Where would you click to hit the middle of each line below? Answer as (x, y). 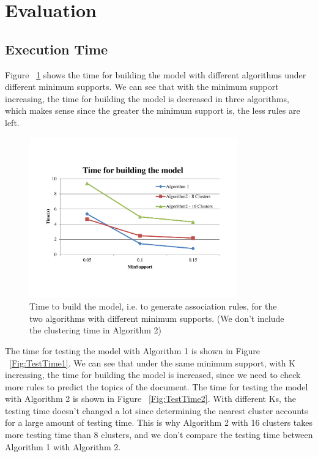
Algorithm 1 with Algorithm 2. (63, 446)
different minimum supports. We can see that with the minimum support (142, 87)
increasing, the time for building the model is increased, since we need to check (153, 375)
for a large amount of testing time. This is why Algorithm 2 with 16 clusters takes (159, 422)
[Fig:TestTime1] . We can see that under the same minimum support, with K (153, 362)
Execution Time (57, 49)
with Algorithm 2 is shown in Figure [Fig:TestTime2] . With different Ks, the (151, 399)
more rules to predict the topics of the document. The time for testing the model (157, 386)
